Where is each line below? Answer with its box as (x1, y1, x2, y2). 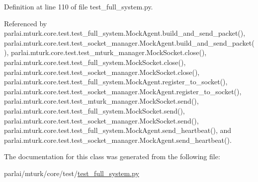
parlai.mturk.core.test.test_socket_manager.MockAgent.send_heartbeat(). (4, 134, 232, 145)
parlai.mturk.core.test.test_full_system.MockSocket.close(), (4, 57, 186, 67)
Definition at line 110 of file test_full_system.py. (4, 1, 153, 11)
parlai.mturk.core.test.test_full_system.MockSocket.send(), (4, 105, 185, 116)
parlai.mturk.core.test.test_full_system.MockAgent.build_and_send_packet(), (4, 28, 246, 38)
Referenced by (4, 18, 47, 28)
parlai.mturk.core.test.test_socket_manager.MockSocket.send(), (4, 115, 199, 125)
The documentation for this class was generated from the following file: (4, 151, 220, 162)
